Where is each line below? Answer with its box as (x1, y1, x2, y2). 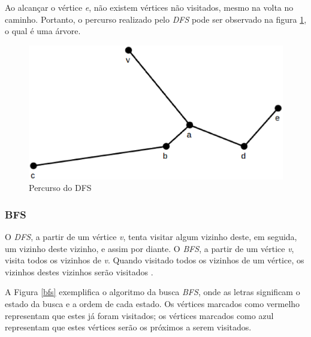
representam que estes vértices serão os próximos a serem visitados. (5, 321, 252, 333)
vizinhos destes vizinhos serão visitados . (5, 265, 153, 278)
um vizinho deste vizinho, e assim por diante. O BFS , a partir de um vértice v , (5, 242, 294, 254)
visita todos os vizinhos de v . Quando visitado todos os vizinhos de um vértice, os (5, 254, 304, 266)
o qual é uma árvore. (5, 25, 81, 37)
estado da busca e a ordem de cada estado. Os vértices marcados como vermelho (5, 297, 300, 309)
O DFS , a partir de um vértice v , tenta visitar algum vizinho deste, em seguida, (5, 230, 297, 242)
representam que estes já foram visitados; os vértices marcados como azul (5, 309, 274, 321)
